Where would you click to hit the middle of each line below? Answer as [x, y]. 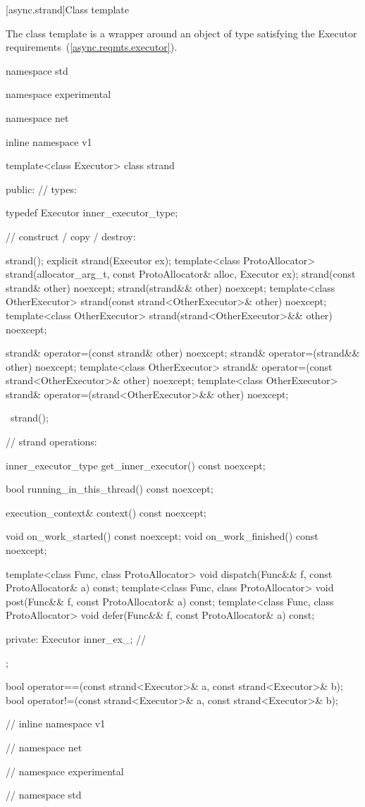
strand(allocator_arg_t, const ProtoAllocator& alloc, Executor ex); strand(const [181, 274]
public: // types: [41, 189]
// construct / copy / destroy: [71, 236]
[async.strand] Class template [67, 9]
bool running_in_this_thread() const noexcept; [110, 489]
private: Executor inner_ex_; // [76, 639]
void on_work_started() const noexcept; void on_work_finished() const [162, 536]
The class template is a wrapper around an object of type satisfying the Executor [181, 33]
